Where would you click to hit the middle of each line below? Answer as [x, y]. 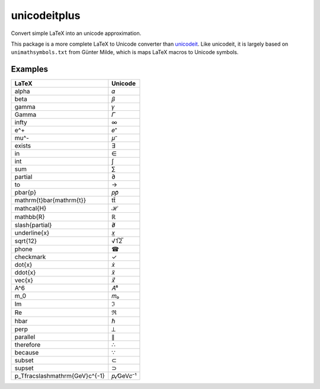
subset [24, 361]
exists [23, 146]
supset [24, 368]
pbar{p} [25, 193]
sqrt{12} [26, 241]
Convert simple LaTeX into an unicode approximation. [76, 33]
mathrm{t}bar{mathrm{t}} [50, 200]
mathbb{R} [30, 217]
